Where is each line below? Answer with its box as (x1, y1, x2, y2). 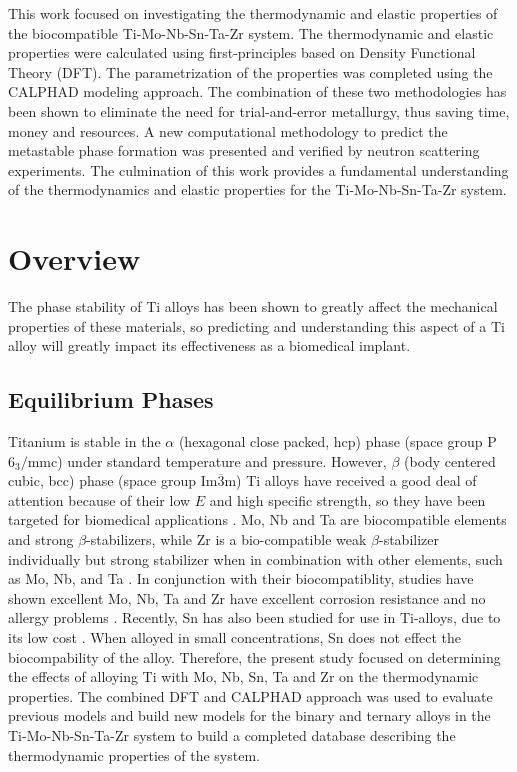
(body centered (404, 450, 496, 471)
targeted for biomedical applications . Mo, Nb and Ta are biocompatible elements (8, 509, 507, 530)
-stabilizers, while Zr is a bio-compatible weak (86, 529, 367, 550)
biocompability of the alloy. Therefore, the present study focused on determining (8, 646, 501, 667)
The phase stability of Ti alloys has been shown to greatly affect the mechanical (8, 296, 498, 317)
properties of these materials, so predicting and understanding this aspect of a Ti (8, 315, 505, 336)
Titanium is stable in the (8, 431, 161, 452)
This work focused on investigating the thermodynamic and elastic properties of (8, 3, 498, 23)
